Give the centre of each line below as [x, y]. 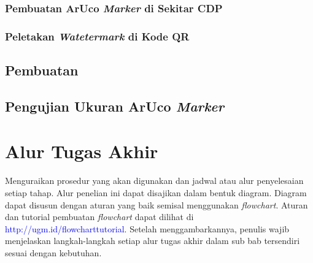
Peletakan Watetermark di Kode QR [97, 36]
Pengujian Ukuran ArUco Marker [115, 106]
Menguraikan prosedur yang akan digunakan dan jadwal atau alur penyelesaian [154, 181]
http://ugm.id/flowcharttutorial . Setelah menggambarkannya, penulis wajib [147, 228]
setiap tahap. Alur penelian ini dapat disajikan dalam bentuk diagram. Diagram [156, 192]
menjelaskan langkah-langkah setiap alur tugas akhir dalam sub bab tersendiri [153, 241]
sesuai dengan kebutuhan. [53, 252]
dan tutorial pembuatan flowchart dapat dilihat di [99, 217]
